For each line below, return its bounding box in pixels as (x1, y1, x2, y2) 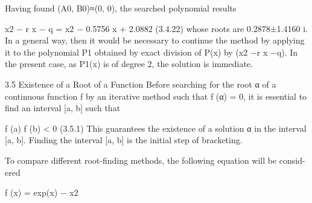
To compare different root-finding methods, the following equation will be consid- (5, 153, 305, 166)
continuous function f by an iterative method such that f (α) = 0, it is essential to (5, 89, 307, 102)
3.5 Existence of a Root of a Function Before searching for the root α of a (5, 77, 276, 90)
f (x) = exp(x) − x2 (5, 186, 78, 199)
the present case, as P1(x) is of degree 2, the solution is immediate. (5, 57, 253, 70)
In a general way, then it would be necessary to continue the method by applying (5, 34, 305, 47)
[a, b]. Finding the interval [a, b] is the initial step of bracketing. (5, 134, 243, 146)
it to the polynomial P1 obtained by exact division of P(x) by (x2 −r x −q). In (5, 45, 298, 58)
